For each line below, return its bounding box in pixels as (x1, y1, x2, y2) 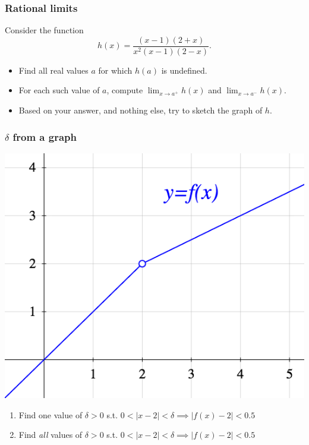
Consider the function (5, 24, 84, 36)
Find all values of (18, 428, 83, 441)
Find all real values (18, 64, 89, 76)
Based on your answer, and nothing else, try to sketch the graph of (18, 104, 263, 116)
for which (98, 64, 133, 76)
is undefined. (161, 64, 207, 76)
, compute (106, 84, 143, 96)
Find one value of (18, 408, 83, 421)
